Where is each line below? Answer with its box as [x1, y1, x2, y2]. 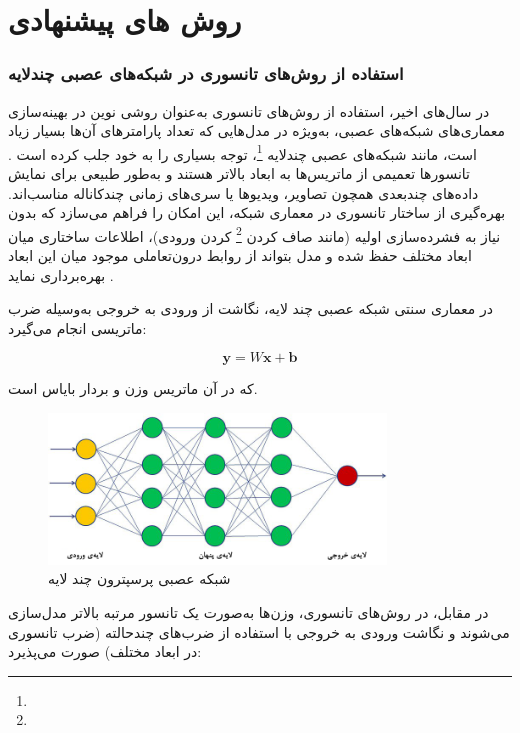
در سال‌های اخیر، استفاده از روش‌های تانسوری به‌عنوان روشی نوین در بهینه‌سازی [8, 100, 490, 121]
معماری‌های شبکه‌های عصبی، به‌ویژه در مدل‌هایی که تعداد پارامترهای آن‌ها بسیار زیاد [8, 120, 506, 141]
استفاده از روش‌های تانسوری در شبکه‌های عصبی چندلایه [8, 61, 404, 86]
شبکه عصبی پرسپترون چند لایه [48, 568, 231, 589]
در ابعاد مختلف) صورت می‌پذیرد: [8, 641, 202, 662]
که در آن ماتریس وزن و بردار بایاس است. [8, 378, 258, 399]
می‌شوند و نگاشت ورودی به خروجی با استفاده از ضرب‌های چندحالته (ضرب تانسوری [8, 621, 510, 642]
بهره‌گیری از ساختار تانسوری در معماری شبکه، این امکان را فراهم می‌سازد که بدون [8, 202, 506, 223]
